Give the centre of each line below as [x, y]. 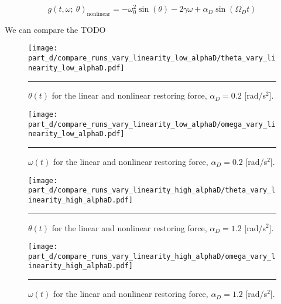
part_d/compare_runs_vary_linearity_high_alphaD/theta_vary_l [152, 190]
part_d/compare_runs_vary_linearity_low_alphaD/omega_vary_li [152, 124]
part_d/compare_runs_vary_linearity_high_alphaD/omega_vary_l [152, 256]
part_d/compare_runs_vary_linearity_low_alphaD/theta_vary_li [152, 58]
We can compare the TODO [55, 29]
